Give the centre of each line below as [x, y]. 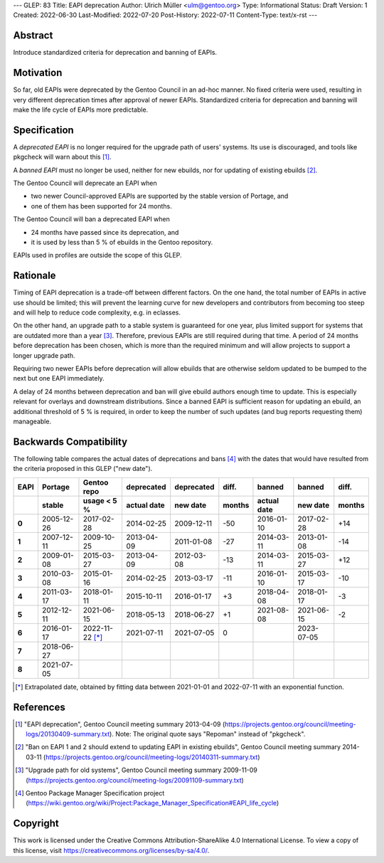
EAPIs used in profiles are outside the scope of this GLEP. [97, 255]
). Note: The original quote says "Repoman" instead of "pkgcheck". [207, 734]
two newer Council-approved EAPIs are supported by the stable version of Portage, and [160, 196]
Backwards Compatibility [70, 441]
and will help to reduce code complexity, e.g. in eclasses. [97, 312]
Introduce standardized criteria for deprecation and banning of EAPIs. [115, 53]
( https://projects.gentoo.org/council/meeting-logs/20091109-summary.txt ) [135, 780]
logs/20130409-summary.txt [68, 734]
